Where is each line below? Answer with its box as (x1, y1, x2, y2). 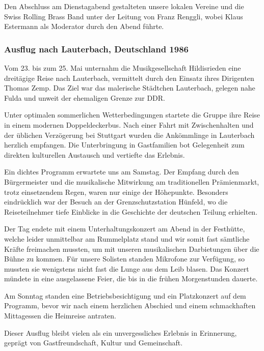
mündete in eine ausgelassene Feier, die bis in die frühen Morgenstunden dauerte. (4, 273, 258, 284)
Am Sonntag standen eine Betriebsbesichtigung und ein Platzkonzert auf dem (4, 290, 246, 301)
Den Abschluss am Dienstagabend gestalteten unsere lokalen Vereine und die (4, 1, 244, 11)
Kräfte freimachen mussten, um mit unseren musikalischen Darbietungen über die (4, 243, 259, 254)
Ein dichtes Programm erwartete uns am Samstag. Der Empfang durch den (4, 166, 239, 177)
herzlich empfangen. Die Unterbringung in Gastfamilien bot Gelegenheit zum (4, 139, 245, 150)
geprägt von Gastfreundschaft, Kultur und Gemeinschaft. (4, 337, 183, 348)
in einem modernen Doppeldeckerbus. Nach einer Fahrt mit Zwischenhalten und (4, 119, 254, 130)
